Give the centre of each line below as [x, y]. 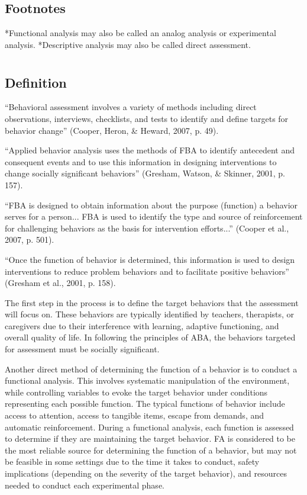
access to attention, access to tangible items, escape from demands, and [135, 415]
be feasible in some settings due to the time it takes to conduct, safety [132, 462]
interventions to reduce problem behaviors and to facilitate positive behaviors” [147, 271]
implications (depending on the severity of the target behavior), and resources [146, 473]
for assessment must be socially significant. [82, 349]
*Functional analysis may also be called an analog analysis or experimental [140, 33]
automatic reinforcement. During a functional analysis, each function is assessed [149, 427]
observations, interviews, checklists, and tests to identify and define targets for [147, 118]
